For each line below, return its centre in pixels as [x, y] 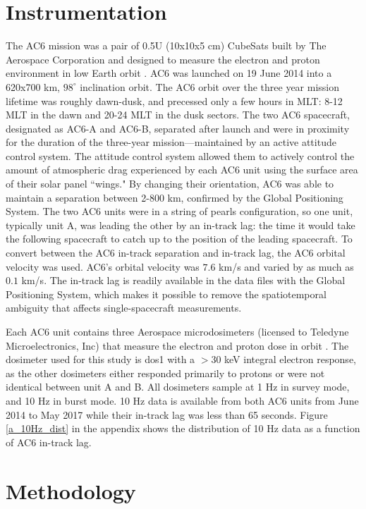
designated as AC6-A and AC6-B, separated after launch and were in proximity [178, 128]
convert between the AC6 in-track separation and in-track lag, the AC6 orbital [176, 253]
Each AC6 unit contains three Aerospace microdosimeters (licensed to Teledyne [177, 331]
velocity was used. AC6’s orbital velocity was [103, 266]
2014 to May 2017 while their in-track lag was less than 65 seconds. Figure [167, 414]
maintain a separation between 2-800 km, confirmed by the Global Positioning [175, 197]
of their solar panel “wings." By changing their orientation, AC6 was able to [170, 184]
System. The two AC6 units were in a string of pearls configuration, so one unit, [179, 211]
